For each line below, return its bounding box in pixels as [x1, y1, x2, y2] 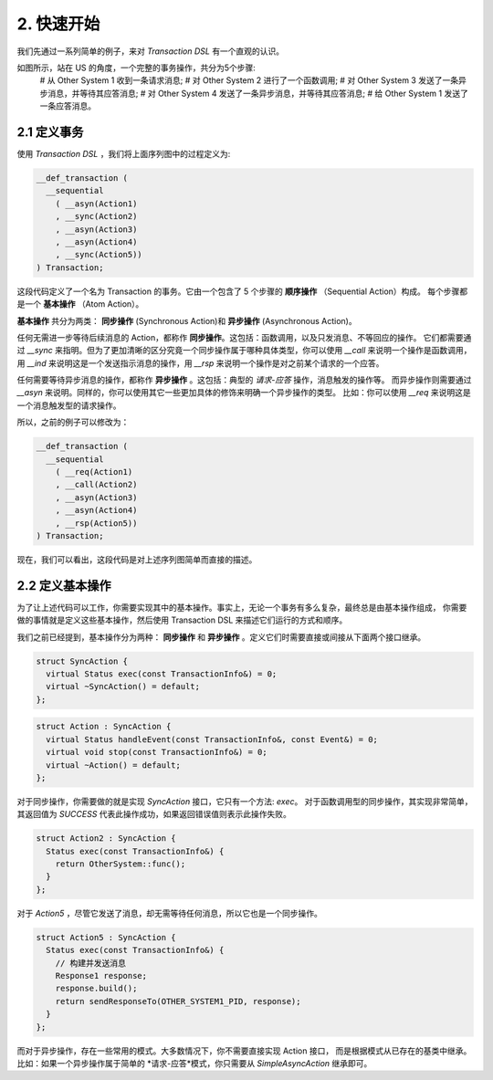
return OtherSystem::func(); [55, 859, 186, 869]
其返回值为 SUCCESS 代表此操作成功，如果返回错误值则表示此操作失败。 [16, 809, 292, 820]
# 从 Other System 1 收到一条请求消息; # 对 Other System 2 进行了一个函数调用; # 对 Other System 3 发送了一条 [39, 75, 459, 86]
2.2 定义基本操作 [16, 578, 111, 593]
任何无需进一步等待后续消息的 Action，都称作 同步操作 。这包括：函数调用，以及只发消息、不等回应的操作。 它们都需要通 [16, 331, 472, 342]
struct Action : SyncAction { [36, 721, 172, 732]
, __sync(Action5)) [55, 249, 143, 260]
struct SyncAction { [36, 655, 128, 666]
